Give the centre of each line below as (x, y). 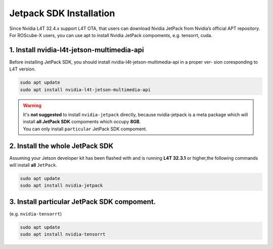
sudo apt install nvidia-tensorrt (63, 234)
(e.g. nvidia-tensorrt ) (36, 214)
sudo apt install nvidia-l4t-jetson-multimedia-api (85, 90)
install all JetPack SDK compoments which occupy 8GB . (82, 122)
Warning (32, 105)
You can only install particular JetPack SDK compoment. (85, 129)
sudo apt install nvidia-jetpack (61, 186)
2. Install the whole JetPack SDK (61, 146)
